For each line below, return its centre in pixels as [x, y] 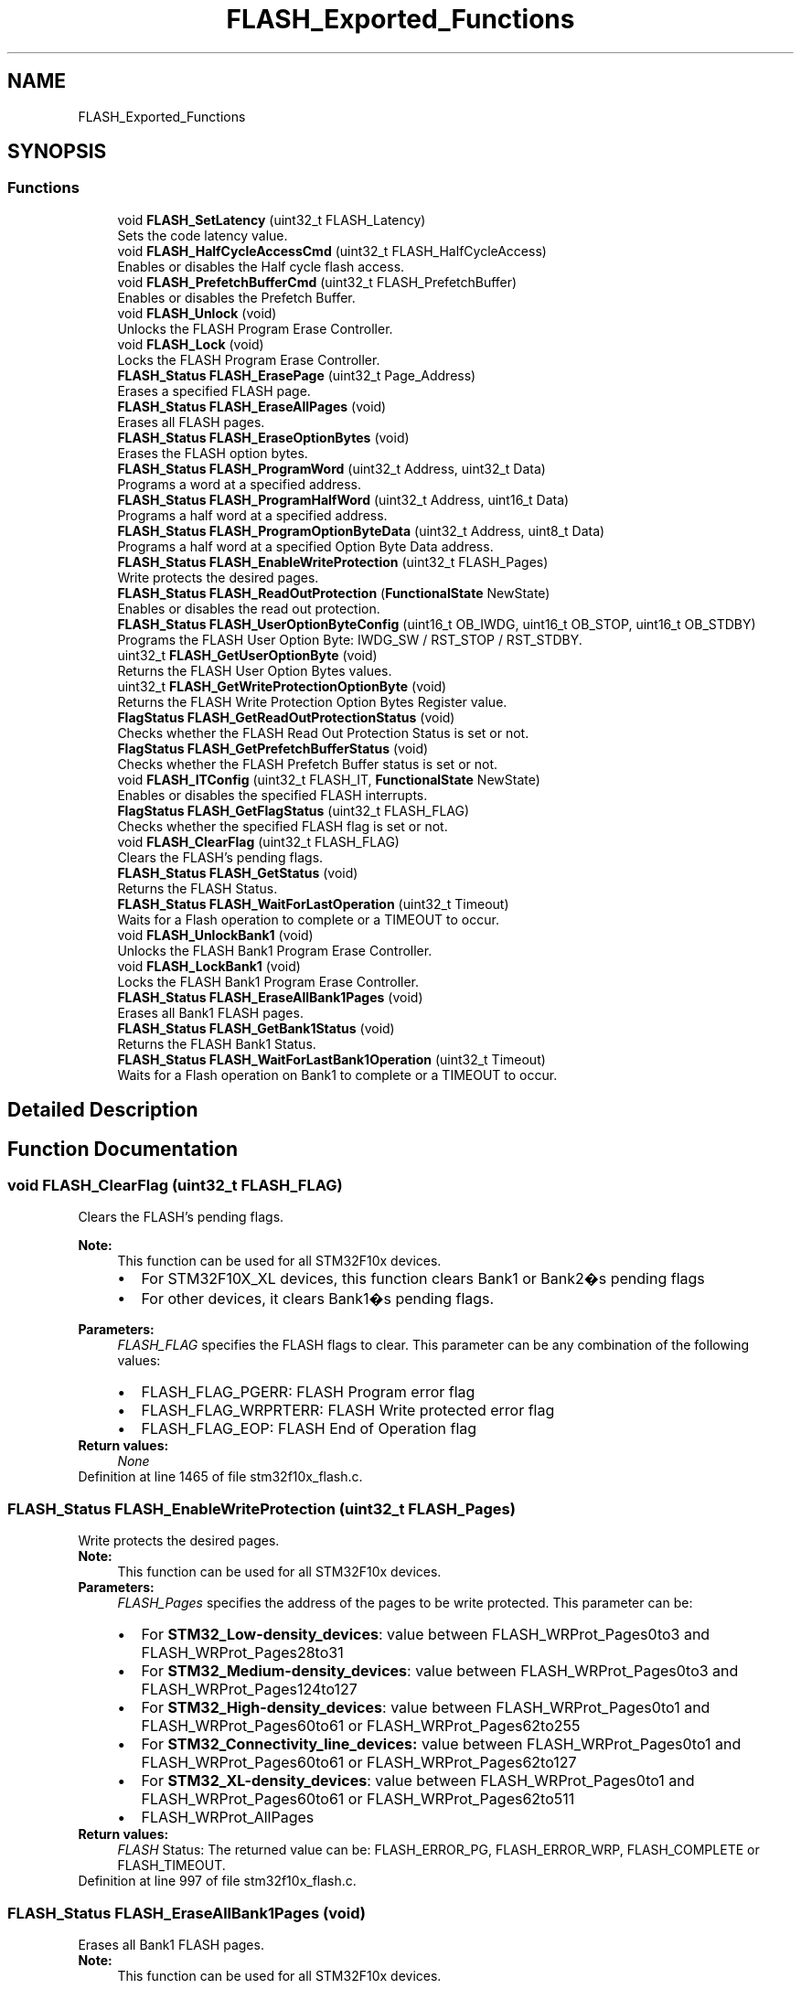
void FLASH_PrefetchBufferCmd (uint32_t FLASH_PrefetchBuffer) [317, 282]
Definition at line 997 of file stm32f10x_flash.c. [217, 1881]
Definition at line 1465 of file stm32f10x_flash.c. [220, 1477]
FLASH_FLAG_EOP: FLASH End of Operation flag [309, 1429]
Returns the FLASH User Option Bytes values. [255, 670]
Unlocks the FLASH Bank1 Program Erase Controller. [275, 950]
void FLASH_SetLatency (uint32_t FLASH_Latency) [272, 219]
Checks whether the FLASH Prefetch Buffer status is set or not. [308, 764]
